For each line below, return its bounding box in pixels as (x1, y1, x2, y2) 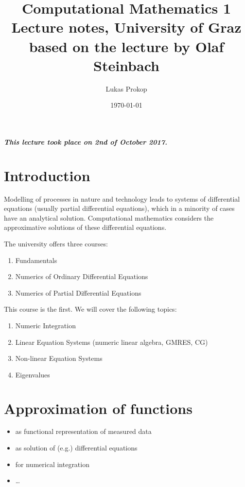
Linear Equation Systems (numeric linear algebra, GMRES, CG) (15, 337, 208, 347)
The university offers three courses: (4, 238, 108, 248)
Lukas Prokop (105, 83, 147, 94)
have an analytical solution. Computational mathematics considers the (4, 212, 214, 223)
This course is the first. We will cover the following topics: (4, 304, 177, 314)
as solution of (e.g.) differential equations (15, 443, 138, 453)
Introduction (4, 165, 90, 185)
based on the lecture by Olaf (29, 36, 224, 56)
